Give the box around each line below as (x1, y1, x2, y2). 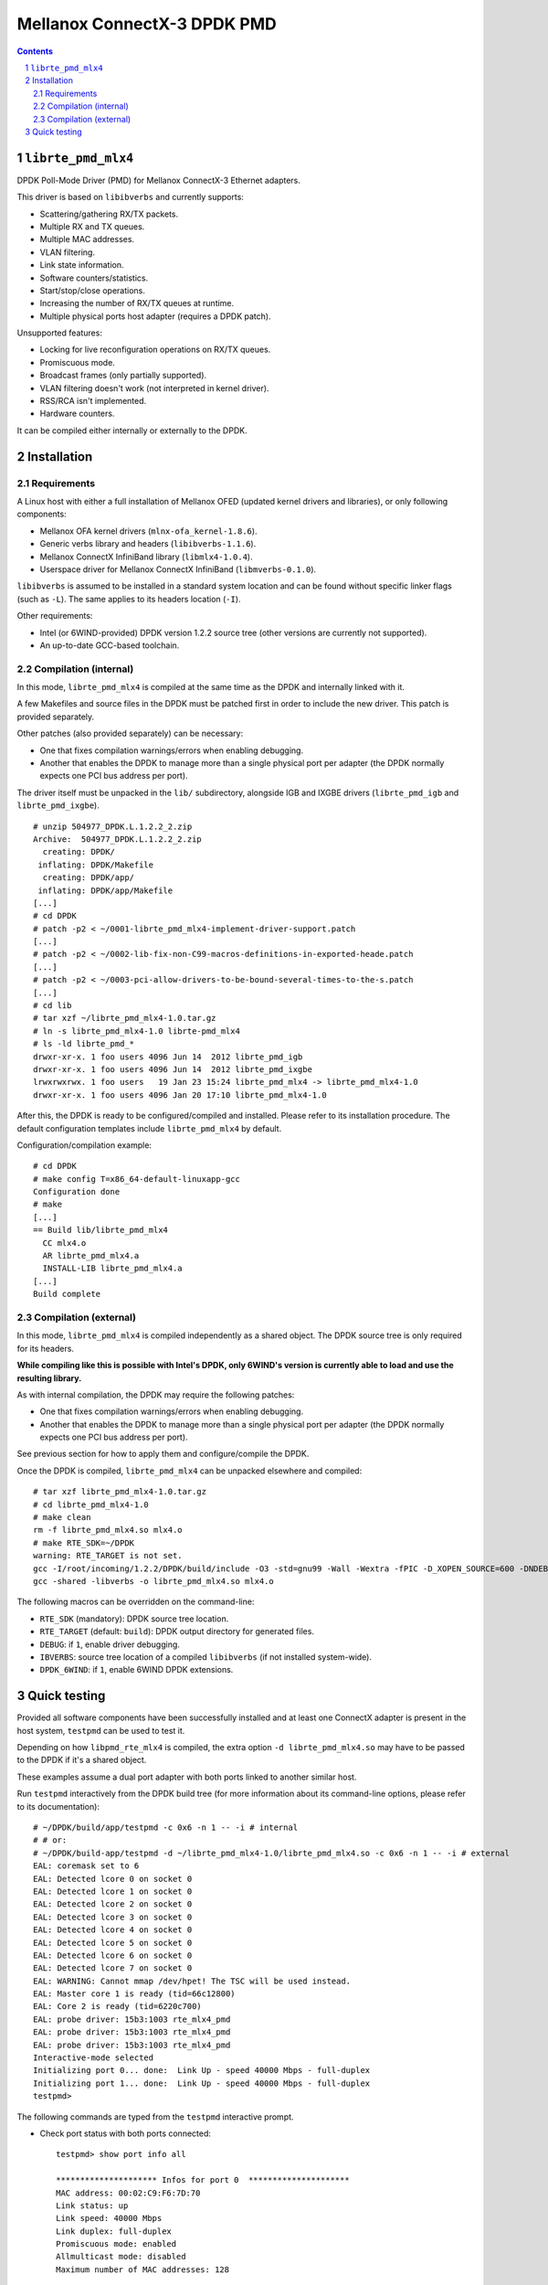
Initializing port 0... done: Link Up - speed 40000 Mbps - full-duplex (33, 2066, 371, 2076)
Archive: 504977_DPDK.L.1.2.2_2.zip (33, 834, 203, 845)
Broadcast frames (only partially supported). (39, 370, 207, 381)
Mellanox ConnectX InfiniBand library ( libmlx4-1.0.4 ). (39, 551, 253, 562)
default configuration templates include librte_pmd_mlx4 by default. (16, 1122, 282, 1133)
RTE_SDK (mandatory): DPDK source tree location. (39, 1613, 229, 1624)
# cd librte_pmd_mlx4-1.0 (33, 1499, 150, 1510)
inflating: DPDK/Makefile (37, 859, 154, 870)
